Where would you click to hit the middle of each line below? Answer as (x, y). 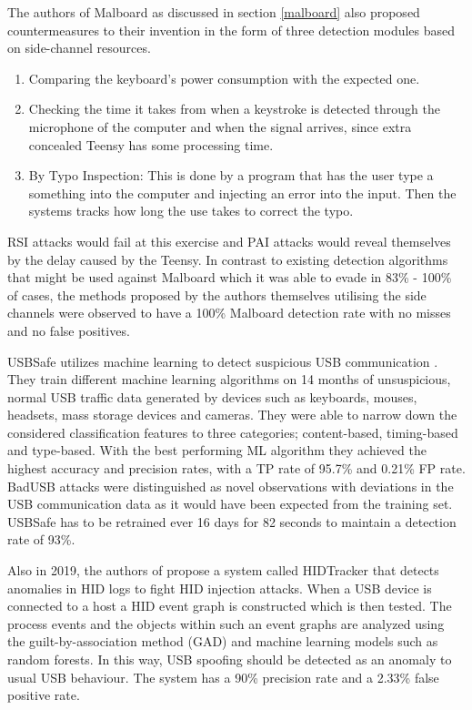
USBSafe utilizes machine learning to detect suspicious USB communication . (223, 361)
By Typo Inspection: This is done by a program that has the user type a (231, 175)
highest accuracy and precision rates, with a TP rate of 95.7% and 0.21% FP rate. (236, 468)
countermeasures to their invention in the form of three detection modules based (231, 30)
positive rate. (44, 695)
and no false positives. (69, 330)
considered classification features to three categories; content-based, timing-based (233, 432)
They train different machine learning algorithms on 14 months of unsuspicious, (229, 379)
